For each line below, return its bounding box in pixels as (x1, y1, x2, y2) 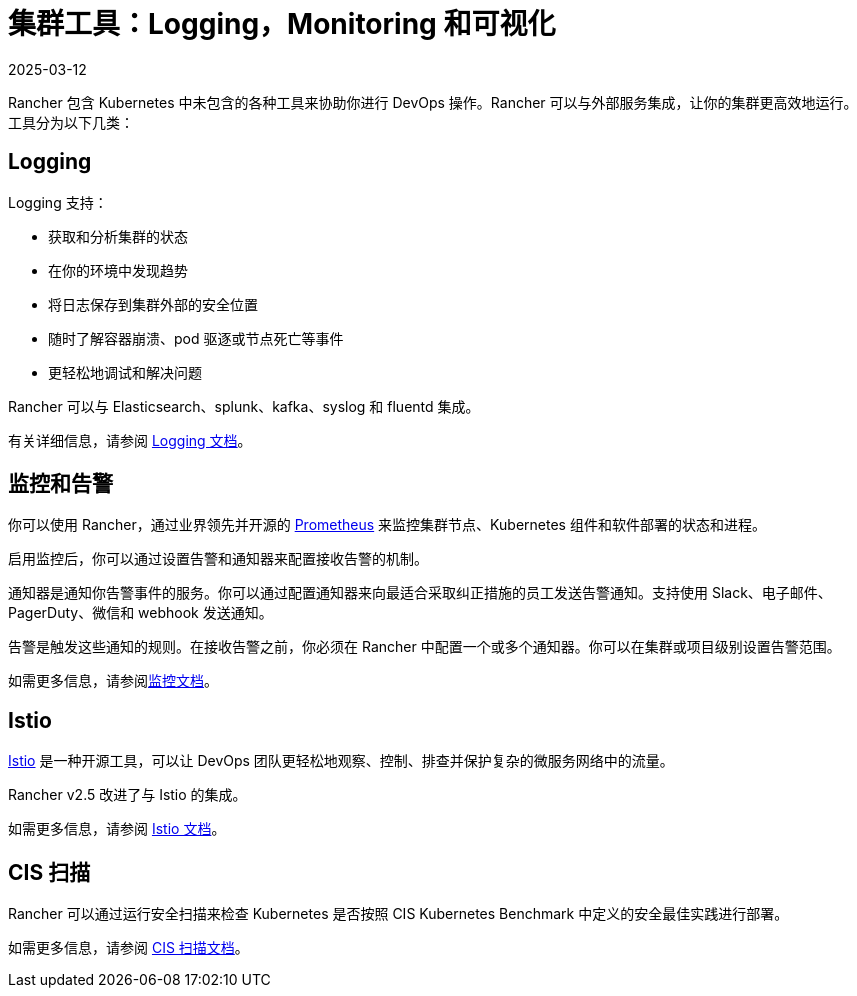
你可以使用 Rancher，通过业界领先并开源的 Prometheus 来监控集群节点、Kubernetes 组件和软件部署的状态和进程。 (8, 516, 766, 534)
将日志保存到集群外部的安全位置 (48, 295, 258, 313)
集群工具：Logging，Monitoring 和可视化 (8, 7, 556, 41)
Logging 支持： (8, 193, 108, 211)
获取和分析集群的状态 (48, 227, 188, 245)
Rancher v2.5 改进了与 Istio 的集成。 (8, 786, 247, 804)
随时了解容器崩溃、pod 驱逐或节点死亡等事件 (48, 329, 344, 347)
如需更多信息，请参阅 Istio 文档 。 (8, 820, 226, 838)
